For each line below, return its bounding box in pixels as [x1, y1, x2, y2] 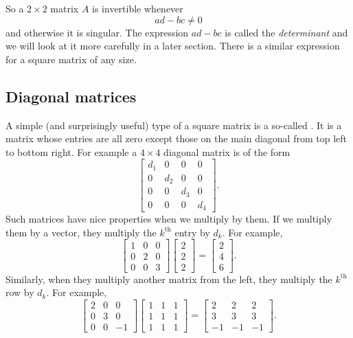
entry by [174, 225, 210, 239]
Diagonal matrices [5, 85, 137, 106]
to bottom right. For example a [5, 144, 137, 159]
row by [5, 285, 34, 300]
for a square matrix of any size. [5, 52, 137, 66]
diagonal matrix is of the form [163, 144, 291, 159]
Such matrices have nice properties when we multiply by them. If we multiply [5, 212, 332, 226]
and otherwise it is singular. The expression [5, 25, 189, 39]
